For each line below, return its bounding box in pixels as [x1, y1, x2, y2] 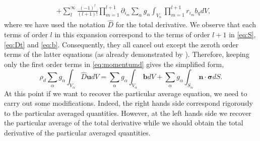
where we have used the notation [4, 19, 105, 30]
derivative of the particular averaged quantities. [4, 127, 151, 137]
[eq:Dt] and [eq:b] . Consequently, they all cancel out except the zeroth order [4, 39, 239, 49]
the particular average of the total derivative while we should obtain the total [4, 117, 243, 128]
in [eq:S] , [229, 29, 256, 39]
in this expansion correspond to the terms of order [54, 29, 210, 39]
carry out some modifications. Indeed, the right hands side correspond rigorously [4, 98, 253, 108]
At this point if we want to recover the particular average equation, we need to [4, 88, 247, 98]
